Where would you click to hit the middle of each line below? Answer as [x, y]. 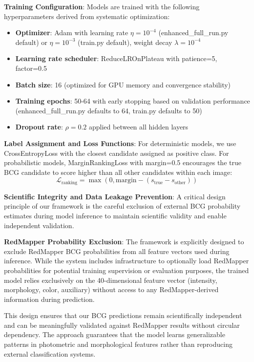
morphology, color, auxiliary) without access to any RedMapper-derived [111, 289]
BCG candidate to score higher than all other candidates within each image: [118, 172]
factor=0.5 [31, 68]
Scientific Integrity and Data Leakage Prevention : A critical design [115, 196]
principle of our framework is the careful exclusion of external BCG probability [122, 206]
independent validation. [39, 225]
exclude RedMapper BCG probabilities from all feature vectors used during [117, 251]
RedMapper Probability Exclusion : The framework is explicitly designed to [124, 242]
